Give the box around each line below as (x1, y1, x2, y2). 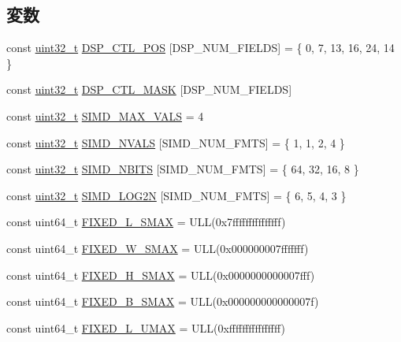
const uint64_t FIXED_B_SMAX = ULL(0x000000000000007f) (6, 293, 319, 310)
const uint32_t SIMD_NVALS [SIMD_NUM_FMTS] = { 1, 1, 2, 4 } (6, 134, 345, 151)
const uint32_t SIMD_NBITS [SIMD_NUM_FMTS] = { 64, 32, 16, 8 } (6, 161, 359, 177)
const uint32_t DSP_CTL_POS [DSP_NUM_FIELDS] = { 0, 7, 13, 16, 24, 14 (6, 39, 395, 56)
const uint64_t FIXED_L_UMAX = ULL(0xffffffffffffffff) (6, 319, 285, 336)
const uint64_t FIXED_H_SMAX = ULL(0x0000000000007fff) (6, 266, 315, 283)
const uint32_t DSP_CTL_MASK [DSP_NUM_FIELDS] (6, 81, 292, 98)
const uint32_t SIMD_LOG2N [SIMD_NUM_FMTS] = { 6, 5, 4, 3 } (6, 187, 347, 203)
